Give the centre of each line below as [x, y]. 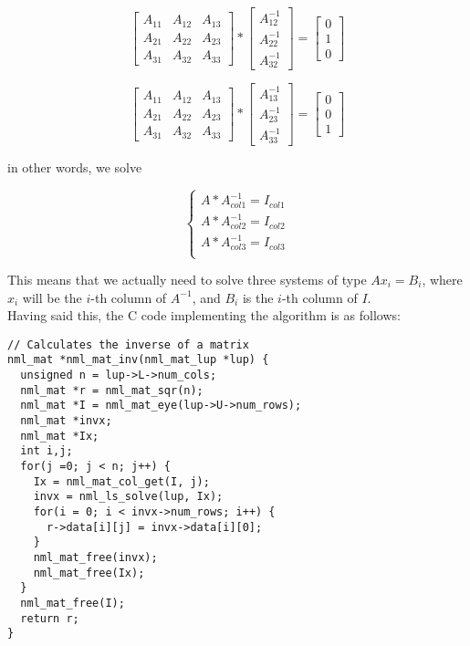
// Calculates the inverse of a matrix [128, 344]
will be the [52, 297]
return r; [50, 618]
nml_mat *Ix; [60, 436]
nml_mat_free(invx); [95, 557]
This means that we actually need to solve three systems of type [187, 280]
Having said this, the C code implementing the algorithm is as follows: [204, 315]
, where [442, 280]
